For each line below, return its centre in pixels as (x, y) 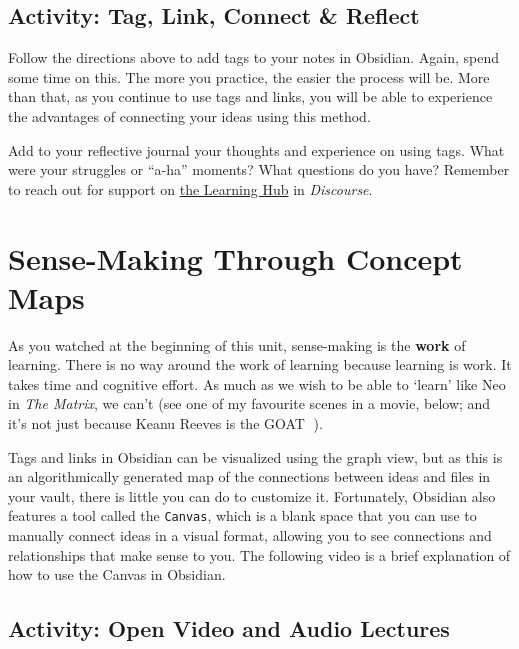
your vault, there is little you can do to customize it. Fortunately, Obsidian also (252, 495)
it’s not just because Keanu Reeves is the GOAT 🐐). (165, 423)
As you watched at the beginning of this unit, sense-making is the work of (237, 344)
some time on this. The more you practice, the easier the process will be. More (249, 76)
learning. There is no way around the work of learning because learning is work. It (260, 364)
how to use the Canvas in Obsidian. (117, 574)
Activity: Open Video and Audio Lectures (229, 628)
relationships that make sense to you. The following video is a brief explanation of (259, 554)
